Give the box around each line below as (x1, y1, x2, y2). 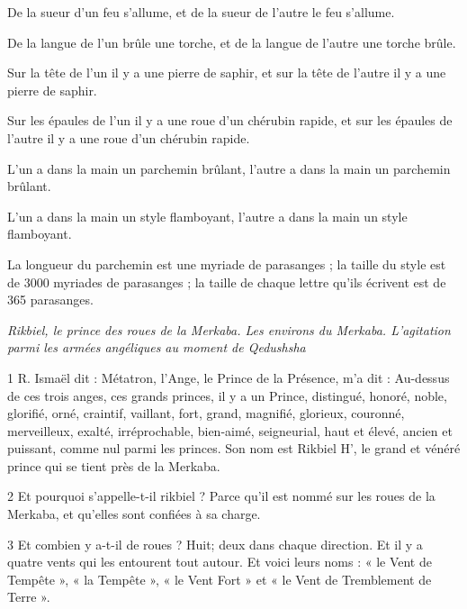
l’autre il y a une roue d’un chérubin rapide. (7, 128, 250, 147)
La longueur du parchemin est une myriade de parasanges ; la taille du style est (7, 254, 446, 273)
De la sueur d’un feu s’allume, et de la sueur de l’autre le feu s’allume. (7, 3, 395, 21)
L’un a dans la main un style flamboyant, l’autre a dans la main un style (7, 206, 408, 225)
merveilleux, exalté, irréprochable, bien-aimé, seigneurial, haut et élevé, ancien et (7, 421, 453, 440)
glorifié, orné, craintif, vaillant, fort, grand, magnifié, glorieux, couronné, (7, 404, 405, 423)
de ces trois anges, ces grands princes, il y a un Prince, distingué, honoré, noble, (7, 386, 447, 404)
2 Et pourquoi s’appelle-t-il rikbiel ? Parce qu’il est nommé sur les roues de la (7, 486, 436, 505)
